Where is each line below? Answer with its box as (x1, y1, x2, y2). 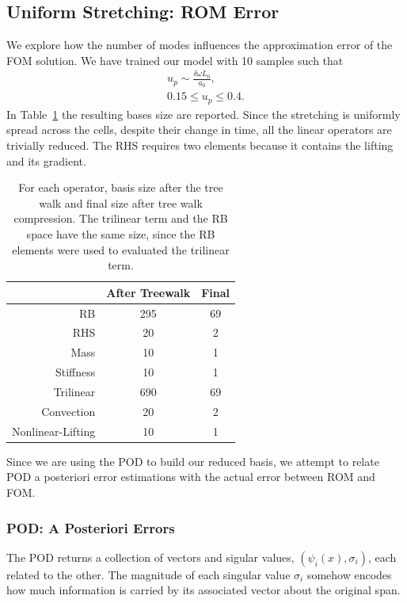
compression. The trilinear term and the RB (13, 210, 228, 227)
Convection (41, 403, 96, 419)
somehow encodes (306, 566, 392, 582)
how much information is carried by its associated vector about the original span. (6, 582, 401, 598)
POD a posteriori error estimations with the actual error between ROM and (6, 468, 375, 485)
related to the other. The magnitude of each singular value (6, 566, 291, 582)
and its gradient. (6, 152, 86, 169)
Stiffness (55, 364, 96, 380)
